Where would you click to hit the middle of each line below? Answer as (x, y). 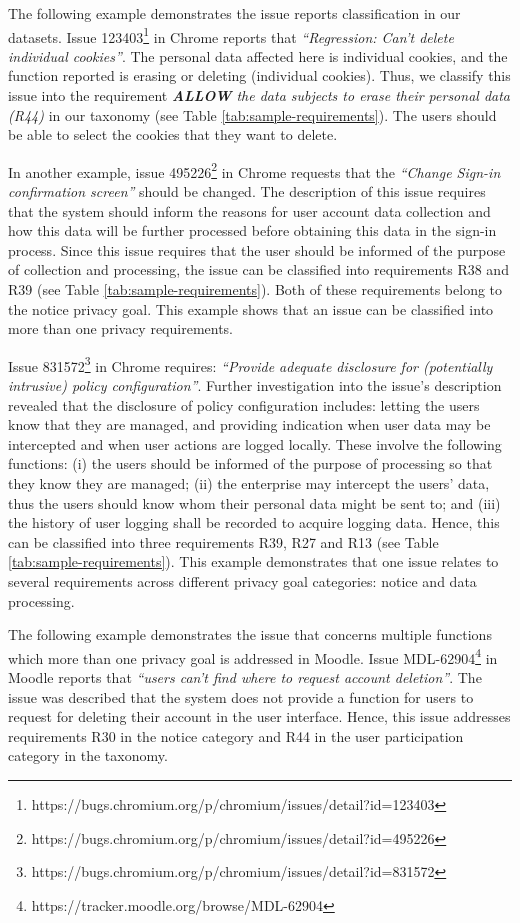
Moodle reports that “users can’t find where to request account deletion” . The (245, 677)
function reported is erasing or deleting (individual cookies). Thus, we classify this (259, 75)
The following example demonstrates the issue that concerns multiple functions (250, 634)
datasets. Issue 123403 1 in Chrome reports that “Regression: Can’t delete (231, 35)
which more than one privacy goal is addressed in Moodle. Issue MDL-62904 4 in (253, 656)
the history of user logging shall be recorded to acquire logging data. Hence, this (254, 522)
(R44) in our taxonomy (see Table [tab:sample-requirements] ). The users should (252, 114)
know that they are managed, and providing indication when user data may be (249, 424)
